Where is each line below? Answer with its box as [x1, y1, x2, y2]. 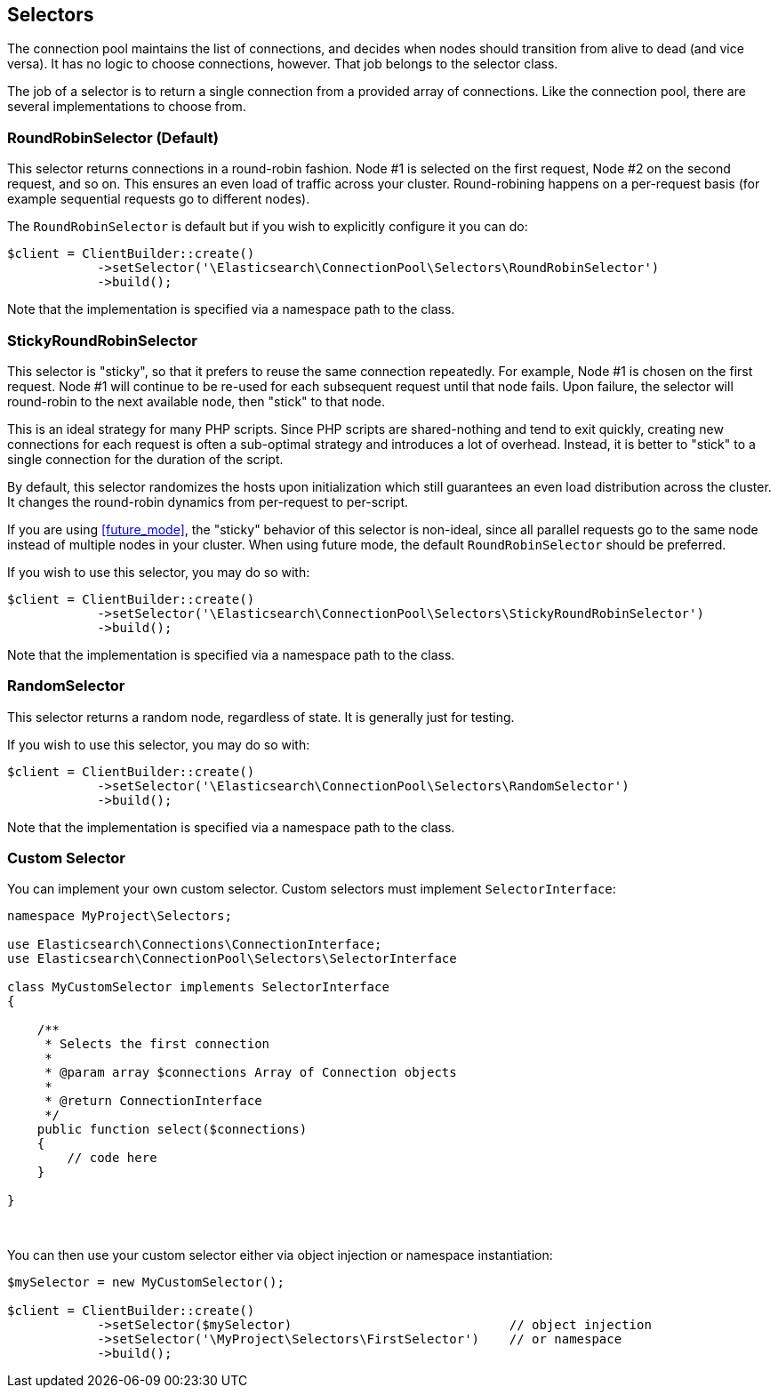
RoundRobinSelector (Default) [7, 128, 219, 147]
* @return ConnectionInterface [44, 1094, 262, 1109]
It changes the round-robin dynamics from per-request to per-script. [7, 493, 409, 509]
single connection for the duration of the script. [7, 451, 284, 467]
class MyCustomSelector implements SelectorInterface [7, 980, 389, 995]
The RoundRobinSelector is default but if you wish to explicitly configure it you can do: [7, 219, 528, 235]
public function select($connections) [36, 1122, 308, 1137]
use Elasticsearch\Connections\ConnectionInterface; [7, 937, 382, 952]
